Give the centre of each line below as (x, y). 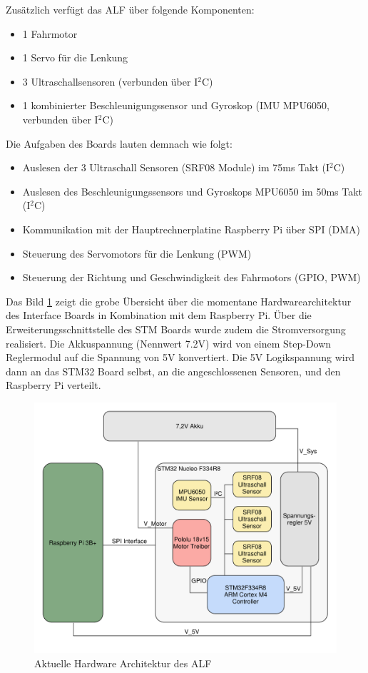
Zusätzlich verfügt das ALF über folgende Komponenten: (130, 9)
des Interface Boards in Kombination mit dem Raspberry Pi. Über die (159, 315)
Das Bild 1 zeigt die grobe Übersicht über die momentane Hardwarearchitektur (179, 301)
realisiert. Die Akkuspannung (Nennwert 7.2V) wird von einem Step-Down (169, 343)
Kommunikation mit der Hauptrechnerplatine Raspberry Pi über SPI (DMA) (191, 229)
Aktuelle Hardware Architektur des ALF (123, 663)
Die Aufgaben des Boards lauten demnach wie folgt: (119, 143)
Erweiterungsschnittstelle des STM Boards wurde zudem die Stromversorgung (176, 329)
